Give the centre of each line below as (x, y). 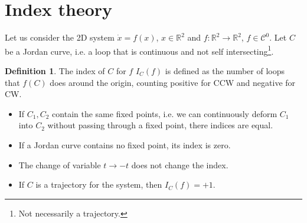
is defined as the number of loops (225, 70)
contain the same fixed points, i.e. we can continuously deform (165, 113)
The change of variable (60, 164)
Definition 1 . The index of (55, 70)
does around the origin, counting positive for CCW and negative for (173, 82)
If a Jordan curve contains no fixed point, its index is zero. (125, 144)
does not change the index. (180, 164)
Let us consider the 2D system (60, 37)
